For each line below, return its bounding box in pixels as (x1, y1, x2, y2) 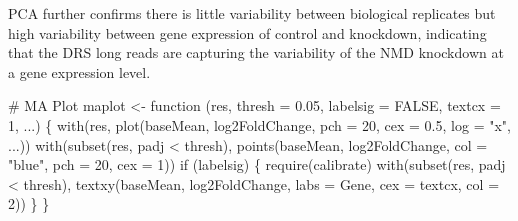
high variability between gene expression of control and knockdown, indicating (8, 22, 487, 43)
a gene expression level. (8, 61, 151, 82)
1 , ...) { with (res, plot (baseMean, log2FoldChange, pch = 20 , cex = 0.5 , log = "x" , (8, 114, 511, 135)
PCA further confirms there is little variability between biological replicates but (8, 3, 496, 23)
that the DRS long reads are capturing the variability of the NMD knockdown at (8, 42, 504, 63)
